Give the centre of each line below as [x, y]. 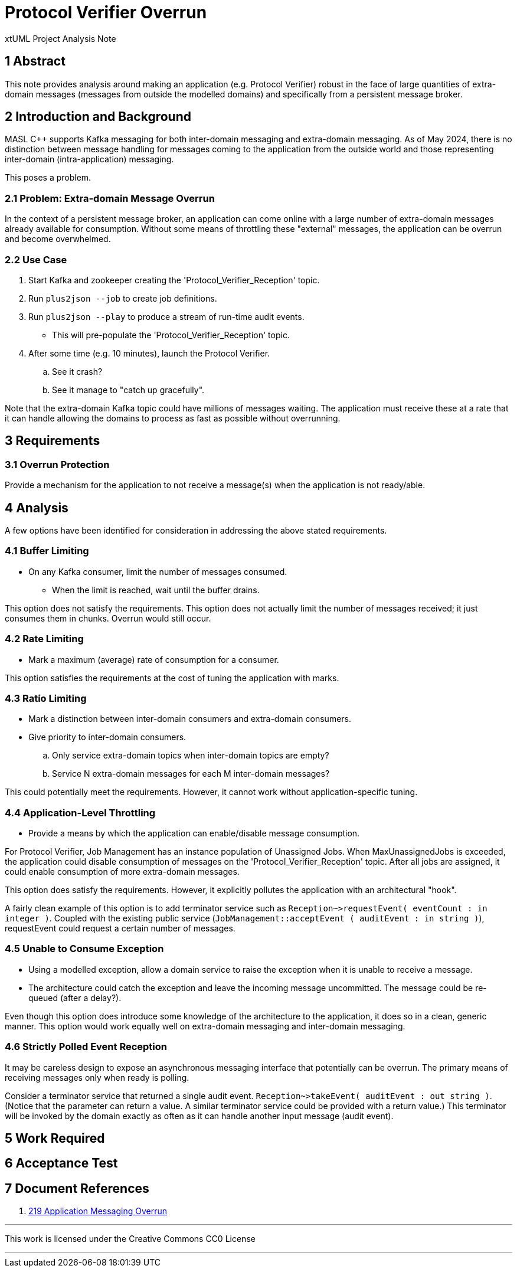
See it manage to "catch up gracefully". [128, 390]
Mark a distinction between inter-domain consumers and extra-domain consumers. [190, 719]
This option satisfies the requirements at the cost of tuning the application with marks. [172, 678]
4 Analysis [37, 508]
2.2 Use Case [36, 259]
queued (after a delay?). [75, 998]
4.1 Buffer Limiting [47, 551]
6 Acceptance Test [61, 1163]
